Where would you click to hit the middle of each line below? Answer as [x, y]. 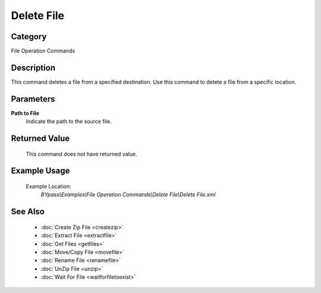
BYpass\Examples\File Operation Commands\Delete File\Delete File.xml [128, 195]
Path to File [25, 113]
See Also [28, 212]
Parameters [33, 99]
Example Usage [40, 171]
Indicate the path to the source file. [69, 121]
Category [29, 37]
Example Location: [48, 187]
